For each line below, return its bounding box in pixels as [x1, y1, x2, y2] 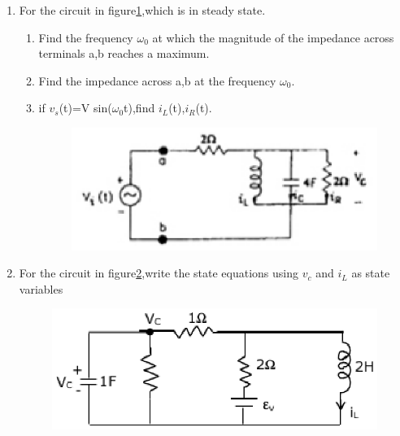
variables [19, 280, 63, 297]
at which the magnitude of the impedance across [152, 28, 394, 46]
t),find [124, 99, 155, 116]
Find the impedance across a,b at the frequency [38, 72, 276, 89]
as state [351, 264, 390, 281]
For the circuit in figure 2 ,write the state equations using [19, 264, 299, 281]
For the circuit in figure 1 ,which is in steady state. [19, 2, 266, 18]
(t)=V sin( [59, 99, 112, 116]
